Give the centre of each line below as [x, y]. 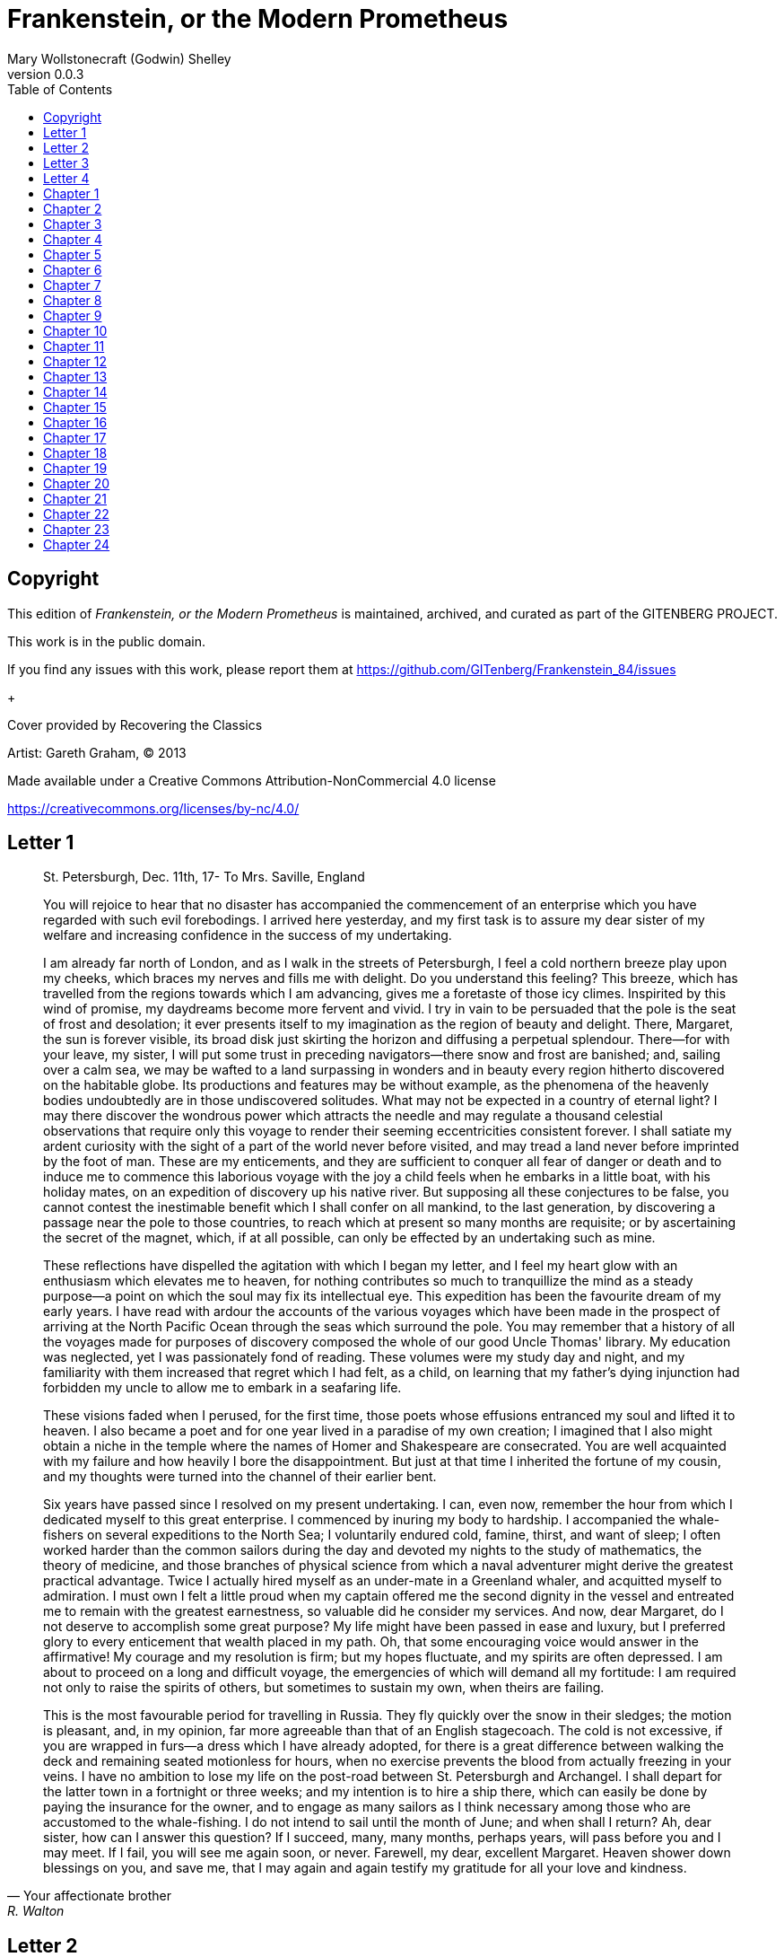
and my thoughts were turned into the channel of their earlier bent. [240, 1477]
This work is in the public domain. [106, 641]
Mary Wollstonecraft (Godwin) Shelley [119, 58]
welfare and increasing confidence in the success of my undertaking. [248, 935]
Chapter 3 [73, 224]
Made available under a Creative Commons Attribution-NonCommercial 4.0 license [252, 780]
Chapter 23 [76, 529]
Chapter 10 [75, 330]
